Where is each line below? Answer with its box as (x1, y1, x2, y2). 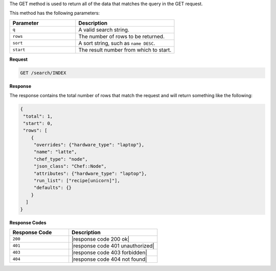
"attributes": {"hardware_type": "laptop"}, (33, 170, 147, 176)
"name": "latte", (33, 149, 77, 155)
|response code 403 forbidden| (72, 249, 148, 256)
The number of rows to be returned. (78, 33, 165, 40)
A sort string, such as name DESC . (78, 39, 155, 47)
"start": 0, (23, 120, 53, 126)
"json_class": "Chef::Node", (33, 164, 107, 169)
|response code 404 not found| (72, 256, 147, 263)
